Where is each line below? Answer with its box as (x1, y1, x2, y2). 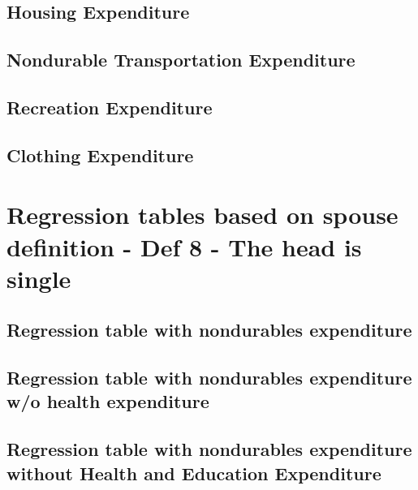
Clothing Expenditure (6, 142, 194, 167)
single (6, 261, 71, 294)
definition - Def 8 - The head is (6, 230, 362, 263)
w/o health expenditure (6, 389, 209, 414)
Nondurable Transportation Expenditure (6, 47, 356, 72)
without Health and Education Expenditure (6, 460, 381, 485)
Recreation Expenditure (6, 94, 213, 119)
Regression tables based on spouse (6, 198, 399, 231)
